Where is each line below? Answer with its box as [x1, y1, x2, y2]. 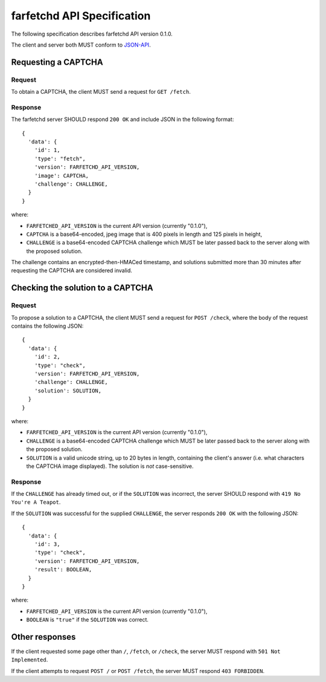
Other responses [11, 632, 76, 642]
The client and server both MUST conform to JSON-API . [11, 41, 151, 48]
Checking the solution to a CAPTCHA [11, 283, 153, 293]
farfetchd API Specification [11, 9, 151, 22]
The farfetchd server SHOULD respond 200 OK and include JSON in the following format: [11, 115, 234, 123]
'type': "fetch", [34, 155, 86, 162]
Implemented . [11, 656, 48, 663]
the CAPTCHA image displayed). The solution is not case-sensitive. [26, 463, 194, 470]
